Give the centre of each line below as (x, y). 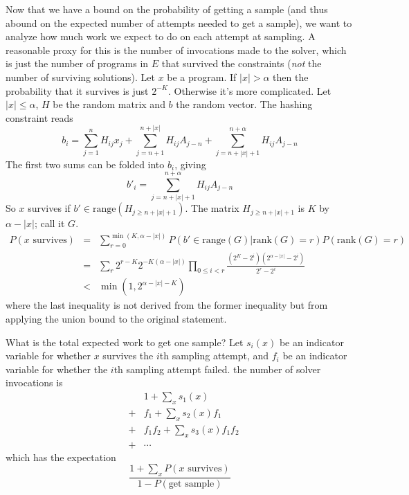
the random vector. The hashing (244, 104)
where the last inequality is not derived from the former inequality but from (167, 305)
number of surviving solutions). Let (80, 76)
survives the (128, 355)
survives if (49, 208)
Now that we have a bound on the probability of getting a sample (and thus (167, 9)
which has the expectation (61, 457)
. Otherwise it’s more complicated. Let (249, 90)
